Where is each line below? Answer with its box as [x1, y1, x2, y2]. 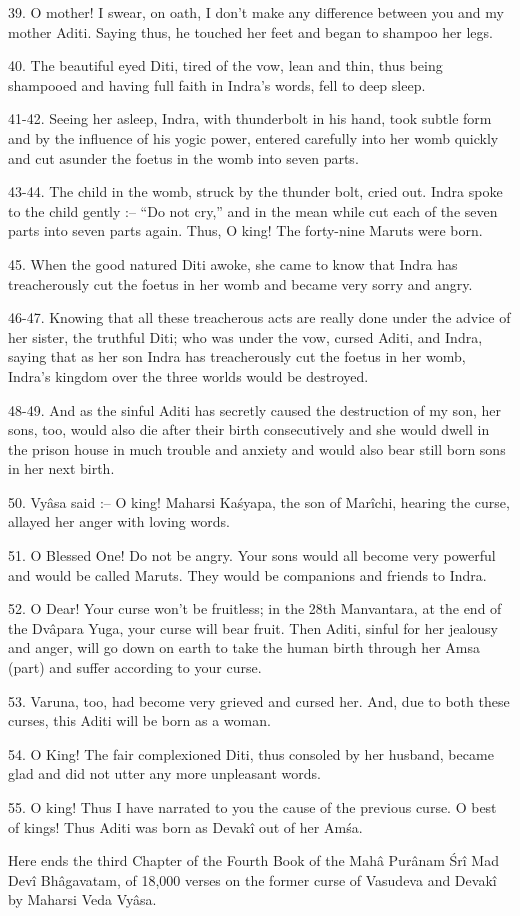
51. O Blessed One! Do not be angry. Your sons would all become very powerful [8, 545, 496, 566]
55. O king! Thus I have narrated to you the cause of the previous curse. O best [8, 797, 497, 817]
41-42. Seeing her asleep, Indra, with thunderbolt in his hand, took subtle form [8, 108, 492, 129]
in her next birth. [8, 458, 115, 479]
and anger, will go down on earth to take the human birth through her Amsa [8, 637, 481, 658]
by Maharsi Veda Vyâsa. [8, 889, 157, 910]
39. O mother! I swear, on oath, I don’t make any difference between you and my [8, 2, 504, 22]
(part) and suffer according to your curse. [8, 657, 262, 678]
